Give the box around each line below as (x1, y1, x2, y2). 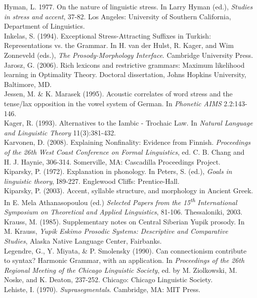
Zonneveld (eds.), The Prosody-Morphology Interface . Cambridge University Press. (4, 49, 253, 60)
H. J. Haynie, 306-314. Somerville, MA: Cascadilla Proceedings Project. (4, 156, 220, 167)
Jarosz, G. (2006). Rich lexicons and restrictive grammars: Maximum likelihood (4, 59, 245, 70)
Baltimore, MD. (4, 79, 52, 89)
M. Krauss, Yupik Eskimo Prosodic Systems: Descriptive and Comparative (4, 226, 228, 236)
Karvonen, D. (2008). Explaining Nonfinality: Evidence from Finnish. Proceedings (4, 137, 251, 147)
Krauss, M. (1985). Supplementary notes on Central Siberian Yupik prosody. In (4, 216, 245, 226)
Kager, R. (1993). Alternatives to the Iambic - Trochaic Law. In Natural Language (4, 118, 253, 128)
